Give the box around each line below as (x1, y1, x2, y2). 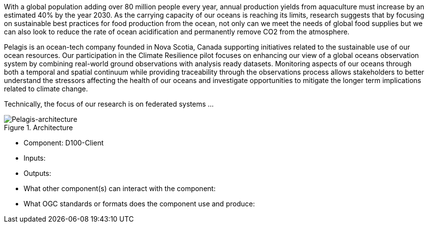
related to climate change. (4, 85, 88, 93)
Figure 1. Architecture (4, 123, 73, 132)
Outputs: (24, 169, 52, 177)
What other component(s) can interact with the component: (24, 184, 216, 193)
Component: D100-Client (24, 139, 104, 147)
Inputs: (24, 154, 46, 162)
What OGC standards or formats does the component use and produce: (24, 199, 255, 208)
